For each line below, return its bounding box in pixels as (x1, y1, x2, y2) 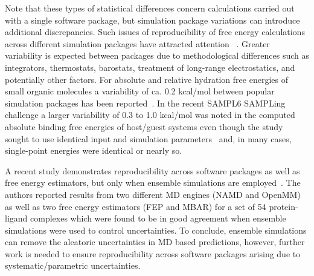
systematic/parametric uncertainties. (5, 259, 141, 272)
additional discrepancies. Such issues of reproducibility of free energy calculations (5, 25, 305, 38)
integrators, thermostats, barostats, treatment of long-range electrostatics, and (5, 61, 295, 73)
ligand (5, 212, 28, 225)
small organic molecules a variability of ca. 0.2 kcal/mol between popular (5, 85, 275, 97)
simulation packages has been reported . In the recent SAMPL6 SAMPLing (5, 96, 286, 109)
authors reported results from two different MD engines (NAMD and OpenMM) (5, 188, 301, 200)
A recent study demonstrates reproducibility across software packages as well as (5, 164, 300, 177)
